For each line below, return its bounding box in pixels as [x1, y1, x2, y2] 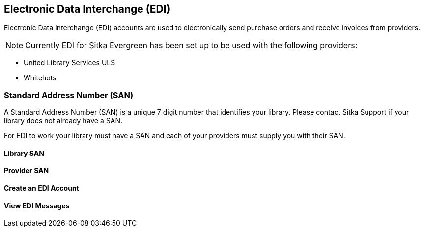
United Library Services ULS [24, 58, 115, 67]
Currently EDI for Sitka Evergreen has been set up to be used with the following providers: [25, 40, 358, 51]
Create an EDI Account [4, 184, 79, 192]
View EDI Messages [4, 201, 70, 210]
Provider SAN [4, 166, 49, 175]
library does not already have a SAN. [4, 116, 122, 125]
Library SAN [4, 149, 44, 157]
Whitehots [24, 74, 57, 82]
